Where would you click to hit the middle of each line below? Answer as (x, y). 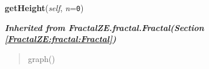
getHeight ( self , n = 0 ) (44, 8)
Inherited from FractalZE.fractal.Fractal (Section (105, 27)
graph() (41, 58)
